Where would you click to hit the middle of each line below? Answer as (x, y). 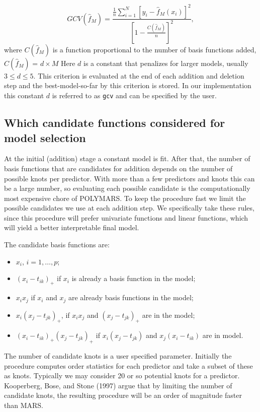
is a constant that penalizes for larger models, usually (166, 63)
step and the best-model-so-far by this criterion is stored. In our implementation (128, 85)
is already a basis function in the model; (134, 278)
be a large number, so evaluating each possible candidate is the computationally (127, 188)
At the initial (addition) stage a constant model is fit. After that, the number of (127, 158)
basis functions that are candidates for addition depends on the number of (118, 168)
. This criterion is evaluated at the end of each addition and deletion (139, 75)
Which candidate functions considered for (115, 123)
